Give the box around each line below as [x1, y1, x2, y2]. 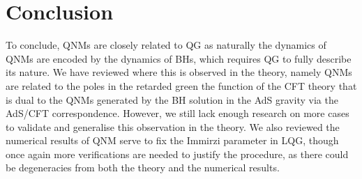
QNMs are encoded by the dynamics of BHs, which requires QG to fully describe [6, 51, 352, 65]
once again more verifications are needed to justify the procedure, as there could [6, 146, 349, 161]
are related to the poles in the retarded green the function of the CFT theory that [6, 78, 357, 93]
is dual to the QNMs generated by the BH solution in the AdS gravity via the [6, 92, 338, 107]
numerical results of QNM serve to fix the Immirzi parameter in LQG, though [6, 133, 339, 148]
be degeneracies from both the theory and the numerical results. [6, 160, 280, 175]
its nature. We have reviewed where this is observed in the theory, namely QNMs [6, 65, 352, 79]
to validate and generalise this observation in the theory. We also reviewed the [6, 119, 340, 134]
